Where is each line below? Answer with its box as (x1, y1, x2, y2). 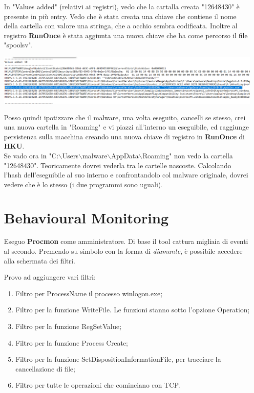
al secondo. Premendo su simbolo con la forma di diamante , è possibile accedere (4, 246, 243, 256)
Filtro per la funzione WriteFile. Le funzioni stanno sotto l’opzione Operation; (15, 305, 250, 315)
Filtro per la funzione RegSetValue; (15, 321, 122, 331)
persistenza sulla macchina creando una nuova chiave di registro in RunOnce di (4, 131, 245, 141)
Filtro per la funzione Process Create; (15, 337, 128, 348)
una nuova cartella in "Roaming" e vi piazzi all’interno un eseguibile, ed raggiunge (4, 122, 249, 132)
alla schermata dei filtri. (4, 255, 75, 265)
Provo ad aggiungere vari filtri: (4, 272, 96, 282)
